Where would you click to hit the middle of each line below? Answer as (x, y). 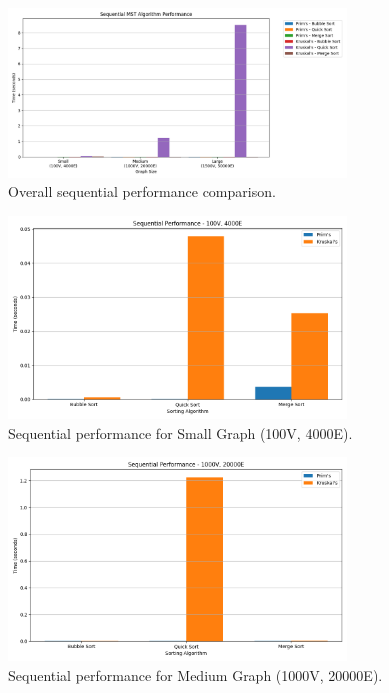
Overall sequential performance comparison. (142, 191)
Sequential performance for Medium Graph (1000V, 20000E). (195, 674)
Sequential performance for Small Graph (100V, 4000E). (180, 432)
